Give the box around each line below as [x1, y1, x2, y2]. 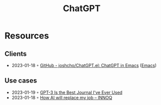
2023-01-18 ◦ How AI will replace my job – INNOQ [11, 94, 113, 100]
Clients [4, 50, 27, 58]
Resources [4, 30, 49, 41]
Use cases [4, 76, 37, 85]
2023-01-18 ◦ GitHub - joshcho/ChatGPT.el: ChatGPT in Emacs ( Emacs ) [11, 63, 157, 68]
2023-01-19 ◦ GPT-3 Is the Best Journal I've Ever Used [11, 89, 123, 95]
